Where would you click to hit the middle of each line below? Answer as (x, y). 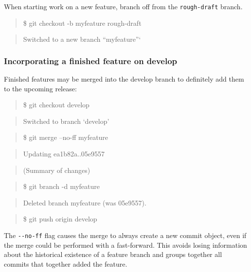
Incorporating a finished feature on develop (91, 60)
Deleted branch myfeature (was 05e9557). (85, 202)
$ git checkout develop (56, 105)
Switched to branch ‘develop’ (66, 121)
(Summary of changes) (57, 170)
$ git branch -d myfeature (61, 186)
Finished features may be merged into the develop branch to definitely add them (124, 79)
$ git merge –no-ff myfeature (66, 137)
